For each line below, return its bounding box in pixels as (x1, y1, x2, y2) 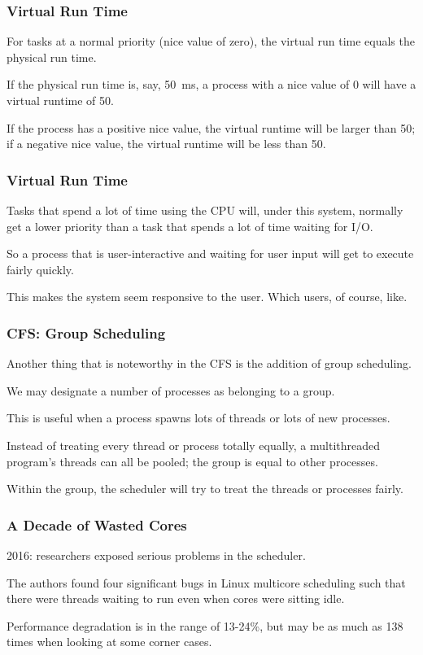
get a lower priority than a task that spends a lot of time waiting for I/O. (7, 217, 373, 234)
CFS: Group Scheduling (7, 322, 166, 343)
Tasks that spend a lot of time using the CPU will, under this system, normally (7, 202, 403, 218)
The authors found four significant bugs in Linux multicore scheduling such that (7, 574, 406, 591)
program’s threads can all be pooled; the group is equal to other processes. (7, 452, 378, 469)
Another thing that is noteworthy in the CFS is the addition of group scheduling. (7, 355, 412, 372)
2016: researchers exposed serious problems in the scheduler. (7, 546, 306, 563)
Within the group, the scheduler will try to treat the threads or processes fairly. (7, 480, 403, 497)
